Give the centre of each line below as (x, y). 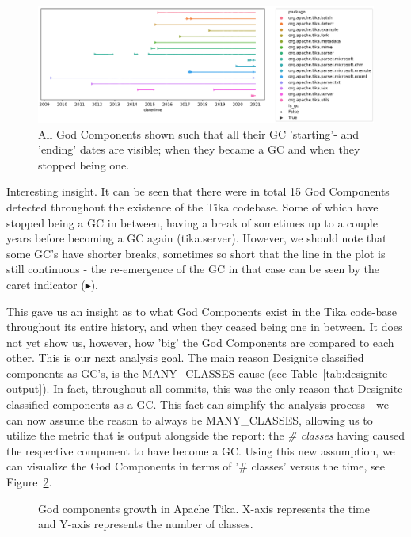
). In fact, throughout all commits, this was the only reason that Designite (223, 388)
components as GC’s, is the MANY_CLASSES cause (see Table (162, 373)
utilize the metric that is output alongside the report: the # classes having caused (205, 435)
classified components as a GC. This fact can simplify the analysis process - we (198, 404)
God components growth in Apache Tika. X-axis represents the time (204, 508)
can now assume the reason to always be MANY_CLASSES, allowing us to (190, 419)
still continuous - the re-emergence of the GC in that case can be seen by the (193, 269)
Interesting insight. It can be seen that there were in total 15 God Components (198, 191)
